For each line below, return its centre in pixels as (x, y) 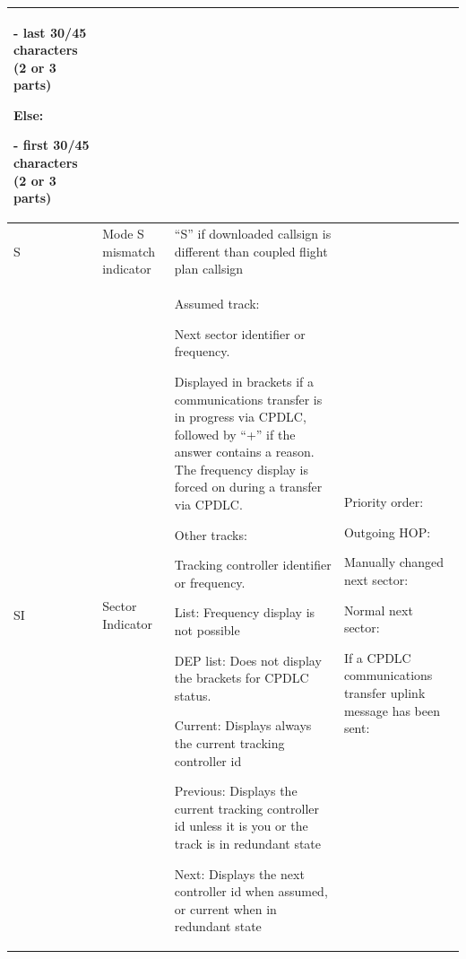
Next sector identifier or (240, 333)
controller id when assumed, (251, 891)
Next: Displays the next (239, 873)
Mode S (123, 234)
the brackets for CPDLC (242, 678)
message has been (392, 710)
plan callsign (209, 269)
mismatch (129, 251)
